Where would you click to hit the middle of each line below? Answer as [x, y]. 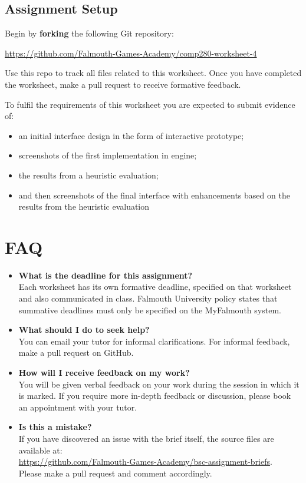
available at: [40, 450]
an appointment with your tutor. [78, 407]
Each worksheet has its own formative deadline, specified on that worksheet [155, 287]
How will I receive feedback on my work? [104, 373]
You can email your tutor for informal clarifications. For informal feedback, [154, 341]
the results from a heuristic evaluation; [88, 175]
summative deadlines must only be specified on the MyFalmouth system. [150, 310]
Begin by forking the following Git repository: [89, 33]
